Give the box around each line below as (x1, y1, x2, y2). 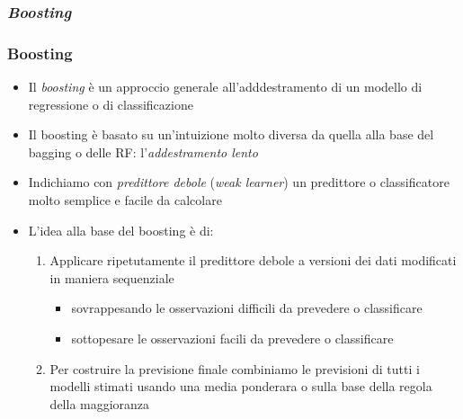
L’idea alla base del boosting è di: (28, 220, 214, 239)
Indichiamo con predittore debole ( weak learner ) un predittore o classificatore (28, 173, 450, 192)
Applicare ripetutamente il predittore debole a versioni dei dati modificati (49, 251, 457, 270)
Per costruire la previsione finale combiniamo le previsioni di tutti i (49, 359, 420, 378)
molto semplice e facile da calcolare (28, 191, 222, 209)
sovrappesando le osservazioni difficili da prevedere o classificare (71, 299, 423, 317)
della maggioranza (49, 394, 150, 413)
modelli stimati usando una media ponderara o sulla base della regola (49, 377, 432, 396)
